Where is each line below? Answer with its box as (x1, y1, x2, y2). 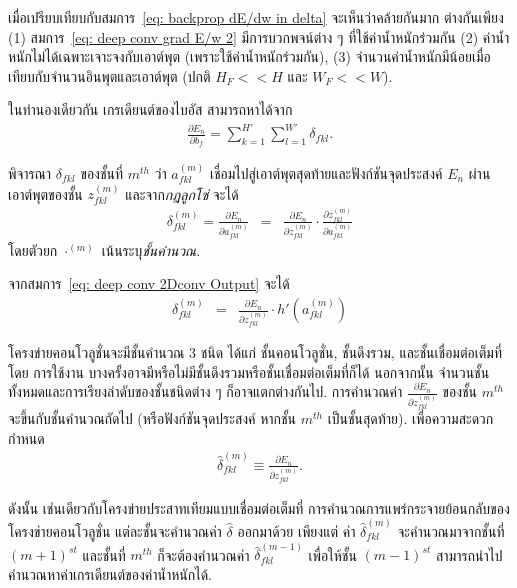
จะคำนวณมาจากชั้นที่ (397, 520, 505, 541)
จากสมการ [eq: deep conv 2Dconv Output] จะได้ (8, 273, 290, 294)
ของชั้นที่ (80, 163, 124, 184)
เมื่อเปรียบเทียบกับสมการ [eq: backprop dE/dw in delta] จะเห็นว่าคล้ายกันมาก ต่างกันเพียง (8, 7, 504, 27)
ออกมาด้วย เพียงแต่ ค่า (237, 520, 356, 541)
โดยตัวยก (8, 239, 58, 260)
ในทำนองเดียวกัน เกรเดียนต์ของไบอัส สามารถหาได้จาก (8, 99, 293, 120)
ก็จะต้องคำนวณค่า (157, 544, 250, 565)
